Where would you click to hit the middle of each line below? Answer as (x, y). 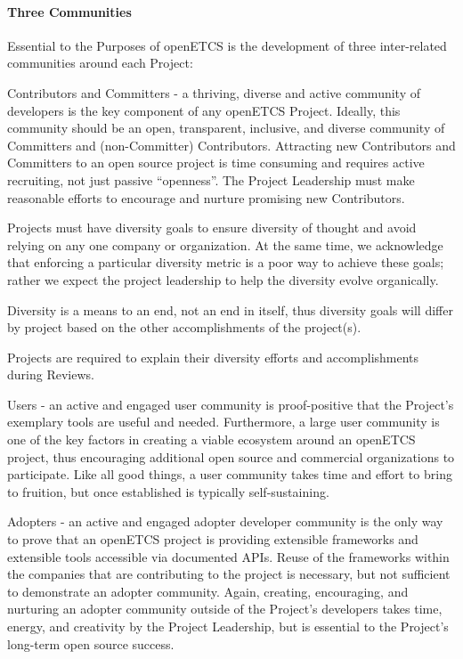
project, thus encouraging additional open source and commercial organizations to (231, 456)
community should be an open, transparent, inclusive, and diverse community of (226, 128)
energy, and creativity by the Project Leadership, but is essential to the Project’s (228, 626)
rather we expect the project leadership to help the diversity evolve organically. (223, 279)
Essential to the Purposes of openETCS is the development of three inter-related (227, 45)
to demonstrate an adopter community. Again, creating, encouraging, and (208, 591)
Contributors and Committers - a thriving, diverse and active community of (214, 92)
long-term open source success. (91, 643)
